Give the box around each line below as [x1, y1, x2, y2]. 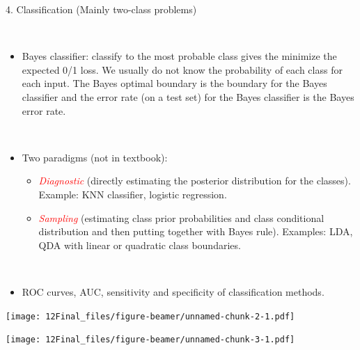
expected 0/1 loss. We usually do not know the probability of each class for [22, 62, 343, 77]
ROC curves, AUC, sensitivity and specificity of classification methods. [22, 284, 324, 299]
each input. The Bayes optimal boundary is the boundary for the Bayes [22, 76, 327, 90]
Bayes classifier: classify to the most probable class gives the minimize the [22, 49, 337, 63]
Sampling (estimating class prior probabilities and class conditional [38, 210, 324, 225]
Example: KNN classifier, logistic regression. [38, 186, 227, 201]
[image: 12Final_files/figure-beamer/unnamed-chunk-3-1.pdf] [6, 335, 295, 345]
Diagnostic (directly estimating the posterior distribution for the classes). [38, 173, 351, 188]
